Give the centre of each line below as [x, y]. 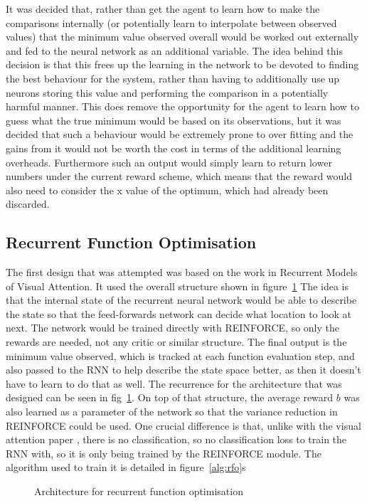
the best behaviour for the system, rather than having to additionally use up [173, 78]
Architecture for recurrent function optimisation [139, 491]
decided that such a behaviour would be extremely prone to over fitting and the [180, 134]
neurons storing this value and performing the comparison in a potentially [167, 92]
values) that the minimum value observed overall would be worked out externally [182, 37]
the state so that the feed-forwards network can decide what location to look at [179, 313]
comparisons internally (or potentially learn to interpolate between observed [171, 22]
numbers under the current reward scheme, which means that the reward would [179, 176]
